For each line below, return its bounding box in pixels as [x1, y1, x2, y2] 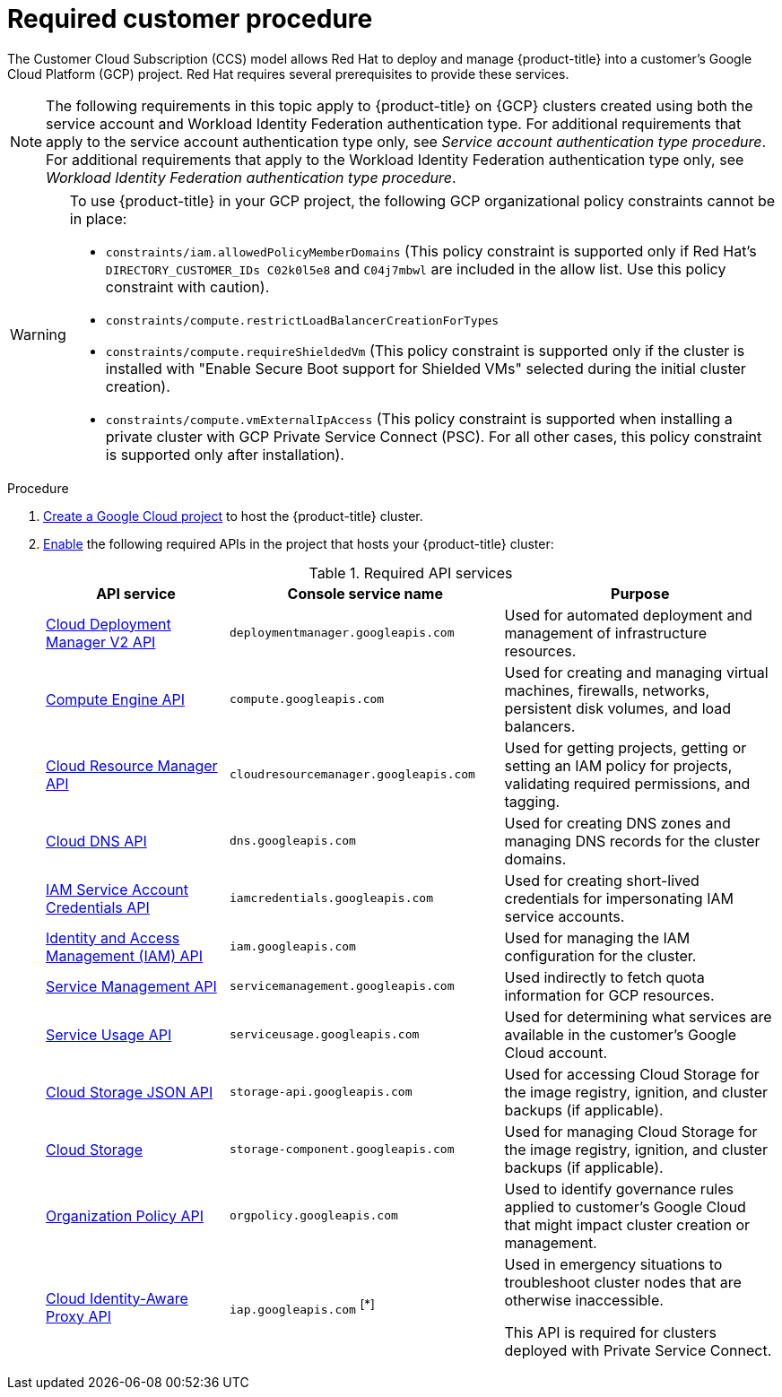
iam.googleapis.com [230, 940, 356, 954]
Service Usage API [46, 1025, 172, 1044]
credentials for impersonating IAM [504, 889, 734, 907]
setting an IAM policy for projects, [504, 756, 733, 775]
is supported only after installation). [105, 445, 344, 464]
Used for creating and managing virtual [504, 663, 769, 681]
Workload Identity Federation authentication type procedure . [46, 168, 456, 187]
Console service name [287, 584, 443, 603]
